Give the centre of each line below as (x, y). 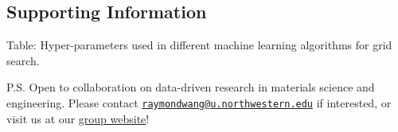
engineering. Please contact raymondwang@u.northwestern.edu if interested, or (199, 102)
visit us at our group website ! (78, 118)
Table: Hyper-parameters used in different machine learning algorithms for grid (199, 45)
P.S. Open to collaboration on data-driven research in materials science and (191, 87)
